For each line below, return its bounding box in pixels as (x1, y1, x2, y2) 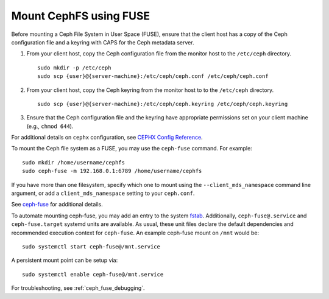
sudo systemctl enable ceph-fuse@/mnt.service (22, 271, 164, 278)
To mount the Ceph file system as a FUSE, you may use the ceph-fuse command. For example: (11, 145, 252, 152)
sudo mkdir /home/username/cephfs (22, 159, 125, 166)
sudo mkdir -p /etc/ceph (37, 64, 111, 71)
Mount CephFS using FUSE (11, 9, 150, 23)
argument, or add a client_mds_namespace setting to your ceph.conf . (11, 189, 195, 197)
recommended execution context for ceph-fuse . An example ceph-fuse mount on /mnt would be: (11, 229, 260, 236)
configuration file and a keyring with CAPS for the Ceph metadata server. (11, 38, 194, 46)
